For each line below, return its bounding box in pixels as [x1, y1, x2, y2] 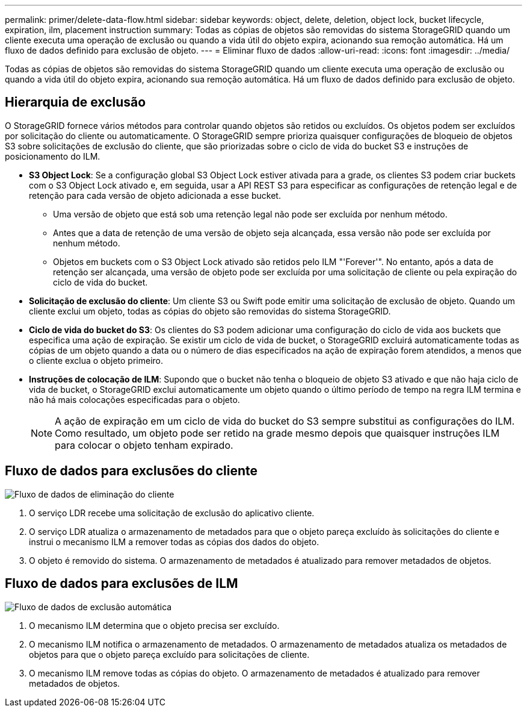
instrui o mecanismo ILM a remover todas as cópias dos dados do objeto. [29, 536, 319, 547]
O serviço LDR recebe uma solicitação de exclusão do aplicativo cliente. [29, 507, 315, 518]
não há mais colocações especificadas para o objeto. [29, 394, 240, 405]
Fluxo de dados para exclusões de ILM [5, 576, 238, 592]
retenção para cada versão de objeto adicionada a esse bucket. [29, 190, 281, 201]
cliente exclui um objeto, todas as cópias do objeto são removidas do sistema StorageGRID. [29, 305, 391, 316]
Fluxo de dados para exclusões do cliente [5, 463, 258, 479]
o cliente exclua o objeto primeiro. [29, 355, 164, 366]
